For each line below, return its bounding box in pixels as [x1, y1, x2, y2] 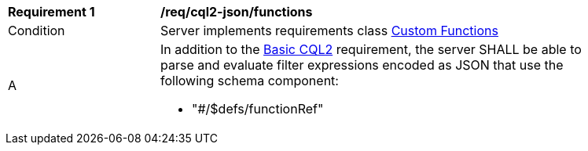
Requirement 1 [8, 4, 95, 20]
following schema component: [160, 73, 339, 88]
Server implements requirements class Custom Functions [160, 23, 498, 38]
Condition [8, 23, 65, 38]
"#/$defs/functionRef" [192, 101, 324, 117]
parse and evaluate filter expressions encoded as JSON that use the [160, 57, 564, 73]
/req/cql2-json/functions [160, 4, 313, 20]
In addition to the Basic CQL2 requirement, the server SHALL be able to [160, 41, 582, 57]
